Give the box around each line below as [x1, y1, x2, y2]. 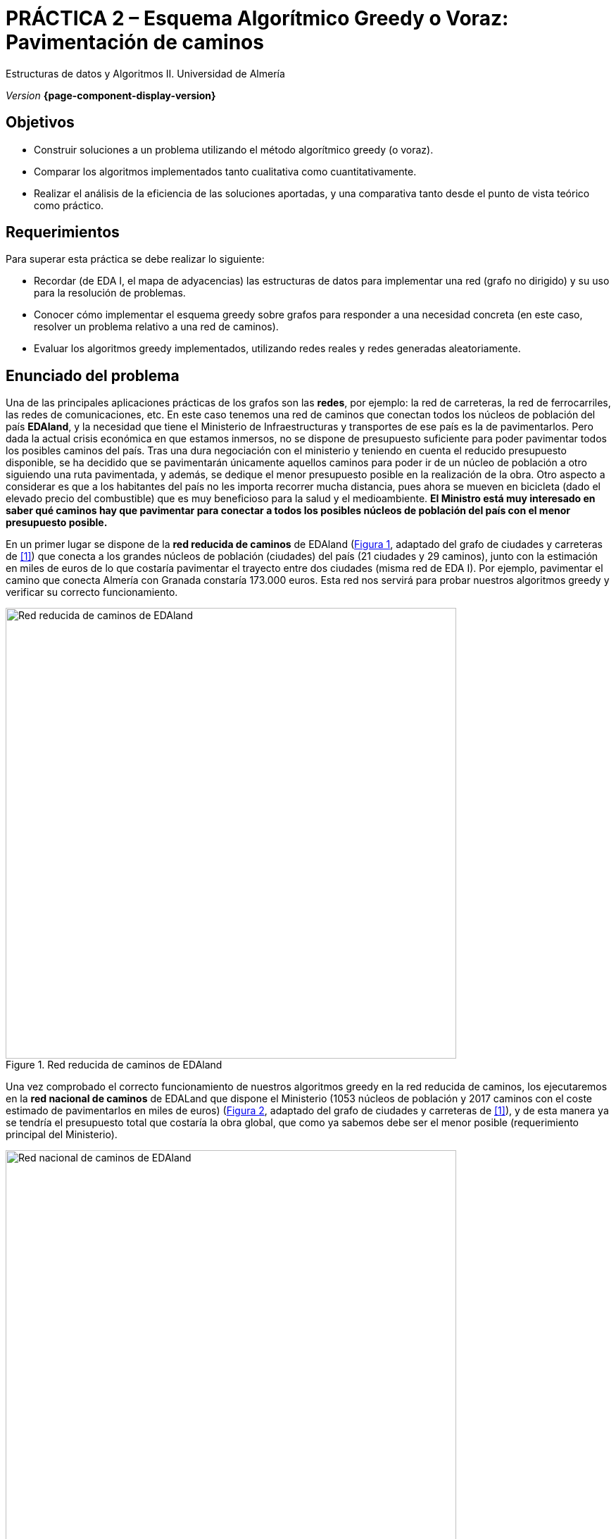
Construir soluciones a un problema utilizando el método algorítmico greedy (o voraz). [34, 143, 434, 156]
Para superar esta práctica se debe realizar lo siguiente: [6, 253, 265, 266]
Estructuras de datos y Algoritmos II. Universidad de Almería [6, 67, 285, 80]
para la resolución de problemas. [34, 287, 186, 299]
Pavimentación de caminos [6, 30, 264, 54]
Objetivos [6, 113, 75, 132]
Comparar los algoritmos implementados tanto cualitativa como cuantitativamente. [34, 165, 417, 177]
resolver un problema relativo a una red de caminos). [34, 320, 279, 333]
